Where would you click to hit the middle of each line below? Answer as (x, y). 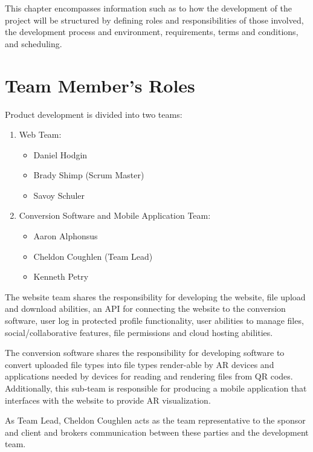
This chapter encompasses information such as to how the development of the (148, 8)
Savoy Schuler (59, 195)
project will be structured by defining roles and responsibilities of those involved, (154, 20)
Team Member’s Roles (100, 85)
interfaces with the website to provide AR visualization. (108, 400)
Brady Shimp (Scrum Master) (89, 175)
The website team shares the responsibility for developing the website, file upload (155, 296)
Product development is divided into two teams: (94, 114)
